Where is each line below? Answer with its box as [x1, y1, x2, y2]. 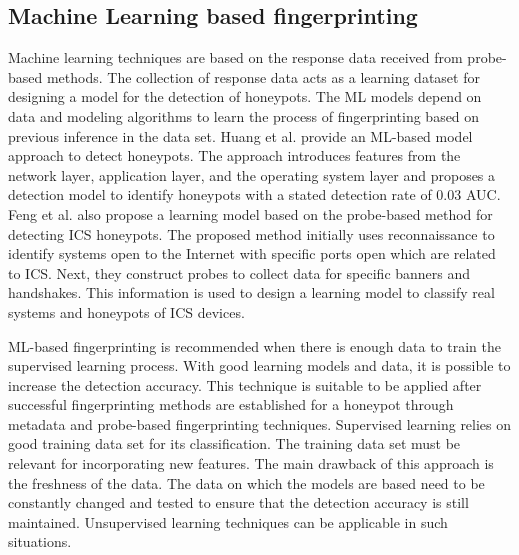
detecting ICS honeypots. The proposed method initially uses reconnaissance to [8, 223, 495, 244]
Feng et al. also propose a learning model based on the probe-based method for [8, 203, 493, 224]
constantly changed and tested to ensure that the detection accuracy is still [8, 492, 469, 513]
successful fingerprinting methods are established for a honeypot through [8, 394, 454, 415]
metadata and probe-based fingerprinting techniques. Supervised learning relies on [8, 413, 512, 434]
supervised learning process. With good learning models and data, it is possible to [8, 355, 511, 376]
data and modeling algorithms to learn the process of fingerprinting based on [8, 105, 480, 126]
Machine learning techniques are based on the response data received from [8, 47, 463, 68]
